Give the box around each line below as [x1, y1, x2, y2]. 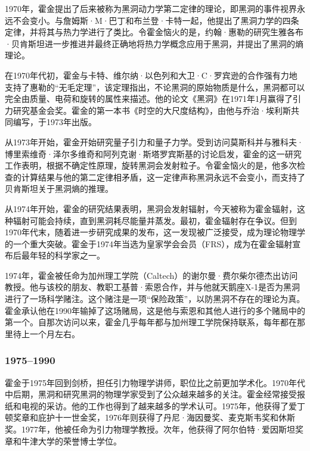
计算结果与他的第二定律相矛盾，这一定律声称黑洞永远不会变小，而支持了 [21, 170, 305, 183]
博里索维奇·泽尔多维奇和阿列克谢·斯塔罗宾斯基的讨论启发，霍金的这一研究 [5, 147, 302, 160]
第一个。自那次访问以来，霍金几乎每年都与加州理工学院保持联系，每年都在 [5, 316, 297, 328]
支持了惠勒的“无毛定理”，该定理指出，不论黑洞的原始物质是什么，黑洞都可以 [5, 80, 305, 93]
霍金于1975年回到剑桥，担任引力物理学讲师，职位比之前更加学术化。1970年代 [5, 376, 305, 388]
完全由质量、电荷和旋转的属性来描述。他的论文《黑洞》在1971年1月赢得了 [5, 92, 293, 105]
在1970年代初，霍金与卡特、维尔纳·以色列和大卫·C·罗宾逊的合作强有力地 [5, 69, 297, 81]
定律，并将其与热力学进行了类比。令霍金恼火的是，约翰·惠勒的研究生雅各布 [5, 26, 303, 38]
